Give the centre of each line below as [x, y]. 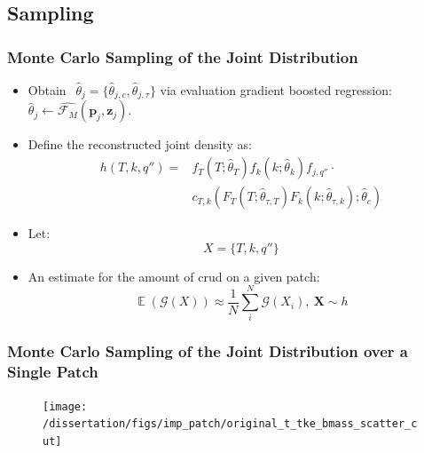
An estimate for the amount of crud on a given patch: [174, 276]
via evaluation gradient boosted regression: [276, 90]
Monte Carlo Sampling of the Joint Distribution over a [208, 351]
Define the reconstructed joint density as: [140, 144]
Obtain [47, 90]
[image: [65, 406]
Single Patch [53, 372]
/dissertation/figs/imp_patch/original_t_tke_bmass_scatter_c [230, 424]
